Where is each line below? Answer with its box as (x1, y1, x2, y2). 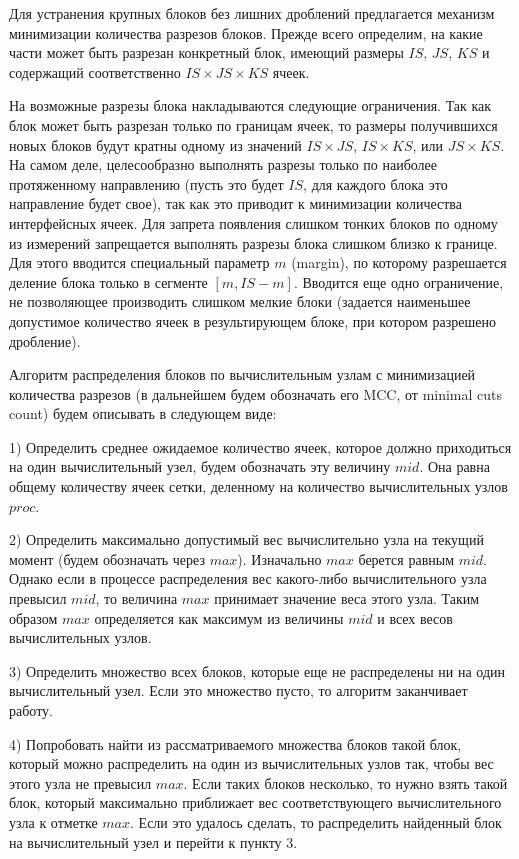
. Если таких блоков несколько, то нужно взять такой (183, 772, 508, 793)
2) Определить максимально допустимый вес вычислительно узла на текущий (9, 529, 484, 550)
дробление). (9, 330, 81, 351)
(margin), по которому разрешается (291, 252, 507, 273)
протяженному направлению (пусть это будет (9, 173, 284, 194)
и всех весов (377, 607, 453, 628)
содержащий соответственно (9, 61, 181, 82)
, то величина (95, 588, 178, 609)
